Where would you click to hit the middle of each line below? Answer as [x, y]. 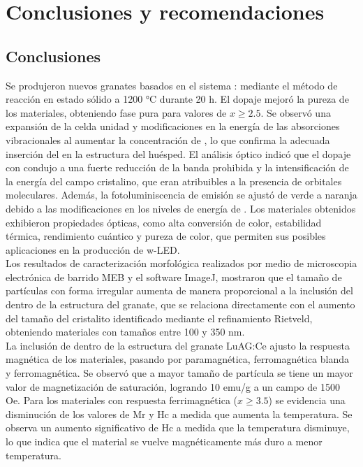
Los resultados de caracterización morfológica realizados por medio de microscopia [181, 263]
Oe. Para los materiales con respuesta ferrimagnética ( [121, 400]
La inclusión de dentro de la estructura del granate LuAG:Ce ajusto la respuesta [178, 345]
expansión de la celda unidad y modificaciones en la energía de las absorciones [173, 126]
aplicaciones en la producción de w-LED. [93, 249]
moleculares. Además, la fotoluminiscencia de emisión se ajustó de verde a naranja [181, 195]
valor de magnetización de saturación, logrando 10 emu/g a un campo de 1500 [173, 386]
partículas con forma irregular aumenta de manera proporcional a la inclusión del [179, 290]
